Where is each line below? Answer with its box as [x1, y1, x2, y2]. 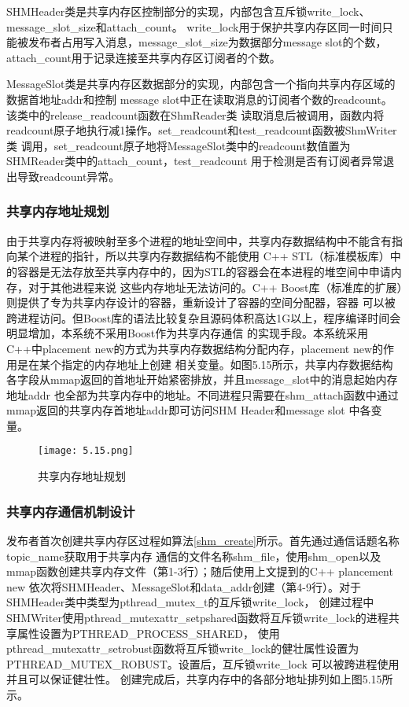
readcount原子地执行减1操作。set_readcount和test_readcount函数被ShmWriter [6, 122, 397, 138]
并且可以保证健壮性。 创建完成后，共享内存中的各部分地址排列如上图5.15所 [6, 671, 393, 687]
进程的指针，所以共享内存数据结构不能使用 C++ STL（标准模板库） [39, 248, 390, 264]
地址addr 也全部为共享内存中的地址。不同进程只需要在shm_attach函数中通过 [6, 386, 399, 403]
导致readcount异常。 [17, 168, 120, 184]
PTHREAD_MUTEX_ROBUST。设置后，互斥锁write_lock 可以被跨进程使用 [6, 655, 400, 672]
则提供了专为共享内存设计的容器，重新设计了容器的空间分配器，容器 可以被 [6, 294, 396, 311]
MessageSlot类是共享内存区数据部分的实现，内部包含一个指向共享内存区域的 [6, 75, 396, 92]
